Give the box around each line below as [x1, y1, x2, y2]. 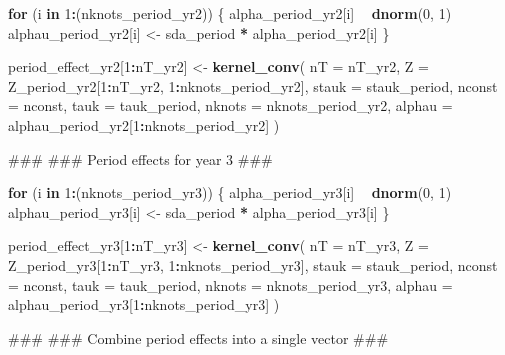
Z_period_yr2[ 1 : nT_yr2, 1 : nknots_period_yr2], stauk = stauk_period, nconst [8, 75, 498, 96]
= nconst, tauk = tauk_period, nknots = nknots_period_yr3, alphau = [8, 274, 453, 295]
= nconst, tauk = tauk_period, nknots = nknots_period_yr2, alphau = [8, 95, 453, 116]
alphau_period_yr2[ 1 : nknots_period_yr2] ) [8, 114, 280, 135]
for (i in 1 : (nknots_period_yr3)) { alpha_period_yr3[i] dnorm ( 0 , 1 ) [8, 182, 452, 203]
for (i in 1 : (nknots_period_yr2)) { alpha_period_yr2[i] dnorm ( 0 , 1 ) [8, 3, 452, 23]
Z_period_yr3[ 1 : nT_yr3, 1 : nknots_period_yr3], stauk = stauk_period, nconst [8, 254, 498, 275]
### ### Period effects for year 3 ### [8, 148, 273, 169]
